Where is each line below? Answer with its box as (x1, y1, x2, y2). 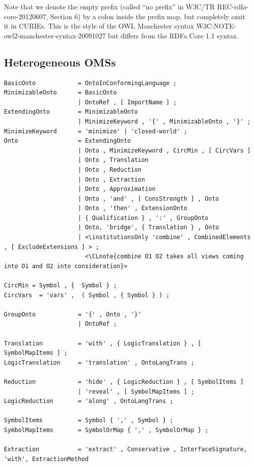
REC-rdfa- (217, 1, 249, 11)
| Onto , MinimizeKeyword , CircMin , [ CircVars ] (78, 147, 251, 154)
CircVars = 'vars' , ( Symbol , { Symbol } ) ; (4, 291, 170, 299)
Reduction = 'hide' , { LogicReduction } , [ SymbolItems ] (4, 378, 244, 385)
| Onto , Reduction (78, 166, 142, 173)
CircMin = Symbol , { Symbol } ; (4, 282, 117, 289)
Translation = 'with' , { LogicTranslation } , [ (4, 340, 201, 347)
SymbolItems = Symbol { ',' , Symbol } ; (4, 417, 173, 424)
